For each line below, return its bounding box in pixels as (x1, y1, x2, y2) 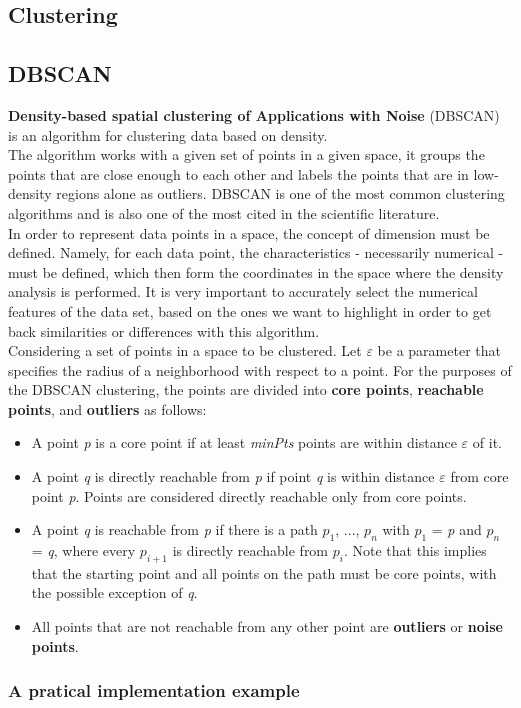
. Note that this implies (343, 540, 487, 561)
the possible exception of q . (31, 582, 198, 603)
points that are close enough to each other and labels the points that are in (8, 163, 469, 184)
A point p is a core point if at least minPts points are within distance (31, 432, 457, 453)
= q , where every (31, 540, 136, 561)
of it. (472, 432, 502, 453)
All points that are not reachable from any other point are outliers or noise (31, 616, 503, 637)
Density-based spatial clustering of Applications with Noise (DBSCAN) (8, 104, 500, 125)
